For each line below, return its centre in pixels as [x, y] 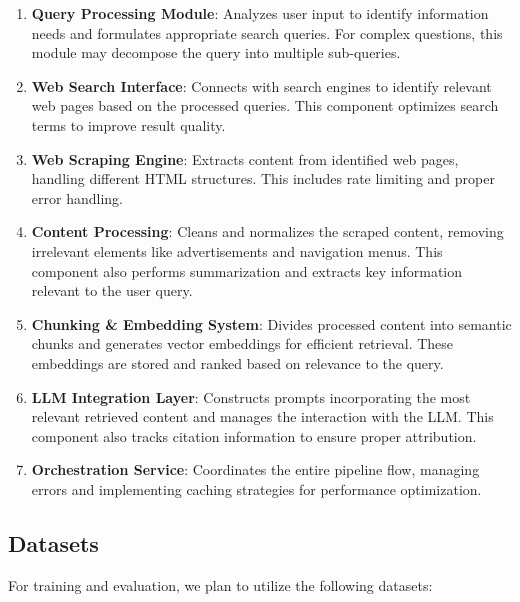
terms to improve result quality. [128, 124]
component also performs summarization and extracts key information [247, 270]
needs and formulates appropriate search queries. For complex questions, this [267, 32]
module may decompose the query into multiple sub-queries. [216, 52]
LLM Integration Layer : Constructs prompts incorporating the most [251, 396]
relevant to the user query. [112, 290]
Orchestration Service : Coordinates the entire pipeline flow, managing [255, 469]
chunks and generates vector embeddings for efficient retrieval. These [242, 343]
